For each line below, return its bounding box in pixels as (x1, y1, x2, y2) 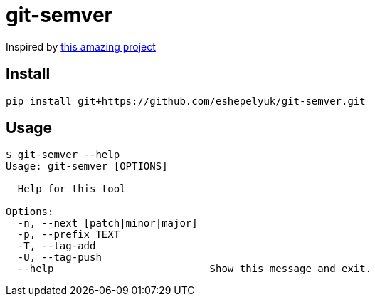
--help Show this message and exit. (17, 263, 372, 275)
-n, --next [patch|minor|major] (17, 217, 198, 229)
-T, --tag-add (17, 240, 96, 252)
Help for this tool (17, 183, 126, 195)
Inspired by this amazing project (6, 40, 156, 53)
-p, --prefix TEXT (17, 229, 120, 241)
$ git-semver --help (6, 149, 120, 161)
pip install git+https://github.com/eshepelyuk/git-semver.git (6, 95, 366, 107)
